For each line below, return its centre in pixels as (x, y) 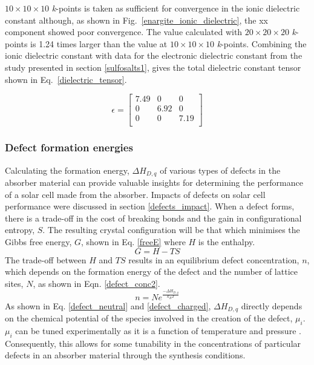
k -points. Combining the (262, 43)
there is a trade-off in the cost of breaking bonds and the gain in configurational (153, 218)
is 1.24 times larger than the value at (99, 43)
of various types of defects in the (220, 170)
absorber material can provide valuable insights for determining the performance (154, 182)
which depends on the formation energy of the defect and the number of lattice (151, 271)
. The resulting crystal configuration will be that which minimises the (171, 230)
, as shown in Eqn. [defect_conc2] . (96, 283)
